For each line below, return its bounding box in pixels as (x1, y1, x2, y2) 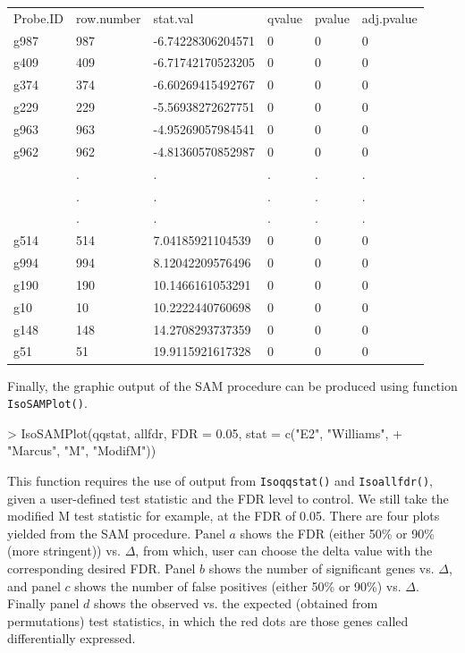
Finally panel (7, 594, 80, 613)
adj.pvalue (361, 8, 418, 27)
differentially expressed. (7, 629, 136, 648)
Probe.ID (13, 8, 64, 27)
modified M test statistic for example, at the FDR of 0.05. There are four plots (7, 506, 440, 525)
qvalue (267, 8, 302, 27)
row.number (76, 8, 141, 27)
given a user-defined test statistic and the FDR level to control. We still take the (7, 488, 449, 507)
